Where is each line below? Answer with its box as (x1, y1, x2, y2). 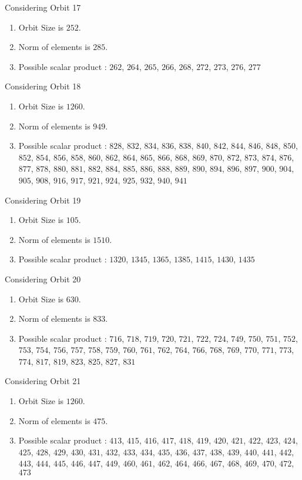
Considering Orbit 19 (5, 194, 81, 206)
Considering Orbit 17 (5, 1, 81, 13)
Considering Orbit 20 (5, 272, 81, 285)
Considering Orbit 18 (5, 80, 81, 92)
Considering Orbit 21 (5, 375, 81, 387)
